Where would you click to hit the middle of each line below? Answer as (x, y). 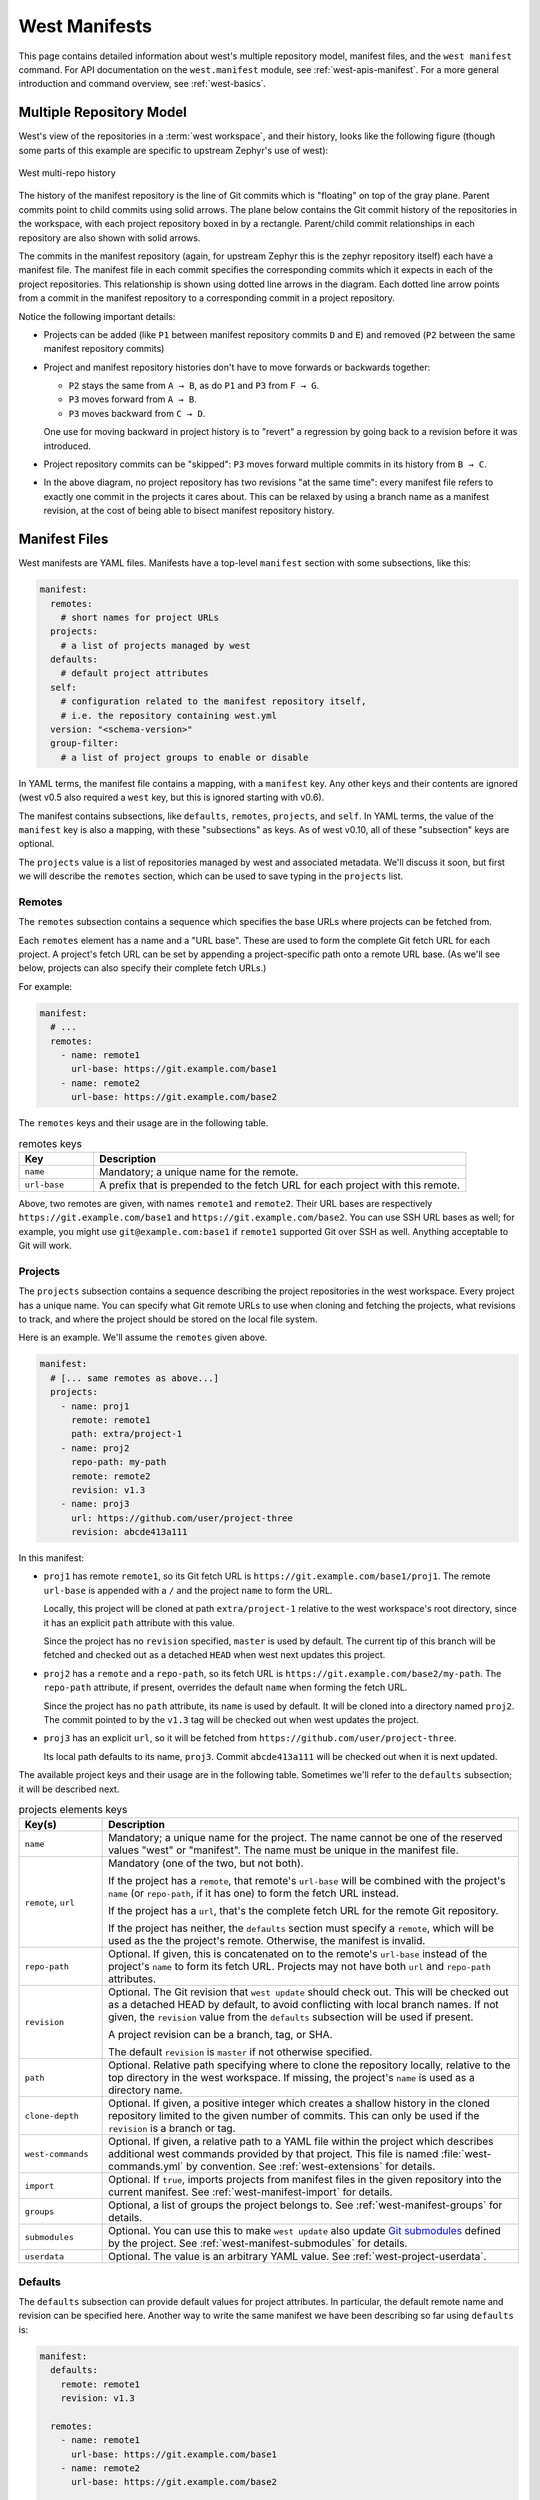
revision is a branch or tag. (172, 2128)
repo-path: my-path (119, 1462)
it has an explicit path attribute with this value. (139, 1622)
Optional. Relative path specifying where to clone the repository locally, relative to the (309, 2065)
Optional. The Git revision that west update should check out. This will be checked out (308, 1992)
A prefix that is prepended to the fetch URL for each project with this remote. (279, 1185)
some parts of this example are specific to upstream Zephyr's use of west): (173, 150)
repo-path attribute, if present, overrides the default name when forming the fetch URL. (225, 1687)
